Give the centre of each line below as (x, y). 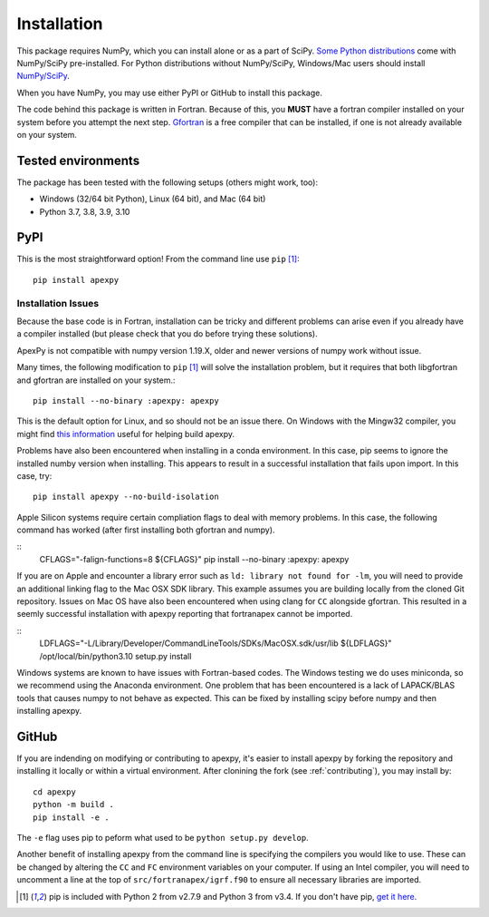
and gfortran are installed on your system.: (96, 380)
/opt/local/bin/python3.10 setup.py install (115, 656)
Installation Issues (58, 303)
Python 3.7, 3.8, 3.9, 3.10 (85, 211)
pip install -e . (71, 817)
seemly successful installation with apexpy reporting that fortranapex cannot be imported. (185, 614)
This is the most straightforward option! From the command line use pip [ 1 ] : (158, 259)
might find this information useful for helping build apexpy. (126, 434)
